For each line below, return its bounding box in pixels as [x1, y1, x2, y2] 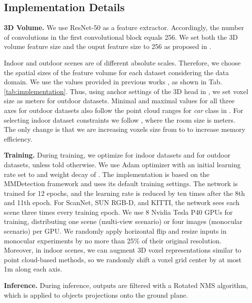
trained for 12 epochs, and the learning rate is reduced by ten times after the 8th [4, 188, 245, 198]
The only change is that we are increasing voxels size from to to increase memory [4, 124, 246, 134]
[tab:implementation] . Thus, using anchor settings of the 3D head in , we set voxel [4, 86, 249, 96]
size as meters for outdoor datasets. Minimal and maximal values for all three [4, 96, 235, 106]
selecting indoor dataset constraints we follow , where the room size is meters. [4, 114, 235, 125]
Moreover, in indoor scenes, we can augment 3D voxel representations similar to [4, 245, 241, 255]
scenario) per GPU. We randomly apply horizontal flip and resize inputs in [4, 226, 227, 236]
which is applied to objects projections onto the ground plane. [4, 289, 188, 300]
